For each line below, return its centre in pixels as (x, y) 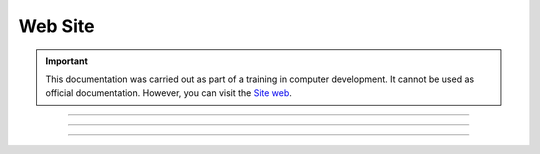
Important (67, 61)
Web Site (56, 26)
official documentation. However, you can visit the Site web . (168, 93)
